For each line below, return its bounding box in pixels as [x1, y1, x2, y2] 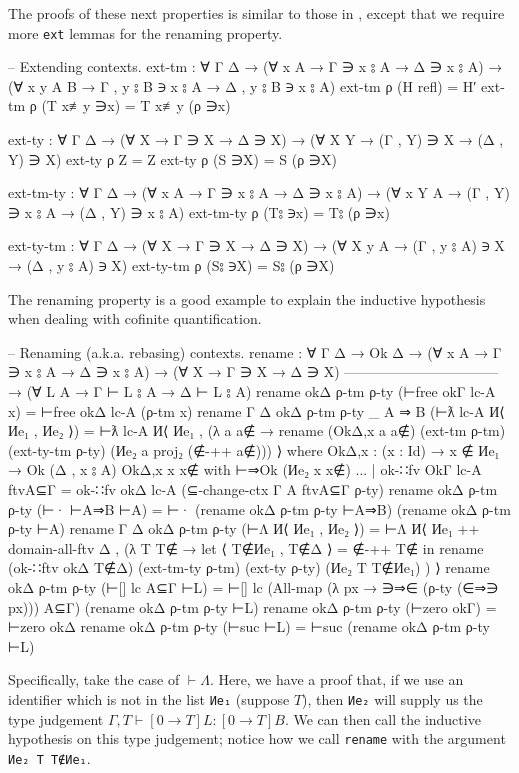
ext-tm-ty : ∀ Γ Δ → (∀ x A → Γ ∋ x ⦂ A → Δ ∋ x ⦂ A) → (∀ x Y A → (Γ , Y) [8, 182, 510, 203]
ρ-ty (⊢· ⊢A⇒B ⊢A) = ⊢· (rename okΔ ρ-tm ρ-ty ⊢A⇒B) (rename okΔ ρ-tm [8, 498, 511, 519]
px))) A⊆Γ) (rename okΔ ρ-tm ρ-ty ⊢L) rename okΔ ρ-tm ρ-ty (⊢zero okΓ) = [8, 596, 497, 617]
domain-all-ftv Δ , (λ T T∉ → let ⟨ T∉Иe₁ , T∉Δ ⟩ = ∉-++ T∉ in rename [8, 537, 484, 558]
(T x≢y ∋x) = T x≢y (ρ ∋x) [41, 95, 231, 116]
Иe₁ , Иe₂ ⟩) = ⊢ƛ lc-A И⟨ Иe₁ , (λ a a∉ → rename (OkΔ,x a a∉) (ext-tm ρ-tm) [8, 420, 506, 441]
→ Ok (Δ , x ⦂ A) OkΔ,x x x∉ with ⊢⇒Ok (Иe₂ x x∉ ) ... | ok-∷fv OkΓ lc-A [8, 459, 482, 480]
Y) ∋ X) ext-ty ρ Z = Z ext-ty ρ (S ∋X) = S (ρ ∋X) [8, 148, 337, 169]
